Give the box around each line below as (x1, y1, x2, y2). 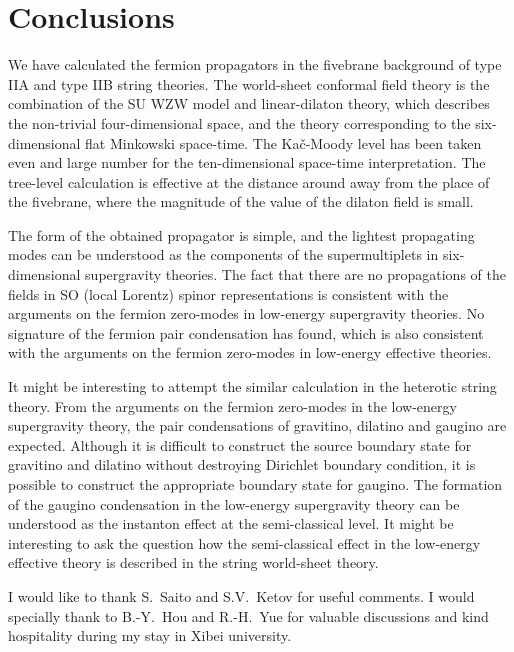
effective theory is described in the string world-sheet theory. (8, 552, 379, 573)
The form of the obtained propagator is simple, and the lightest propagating (8, 224, 475, 245)
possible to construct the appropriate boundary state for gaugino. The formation (8, 474, 503, 494)
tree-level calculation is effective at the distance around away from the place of (8, 171, 490, 192)
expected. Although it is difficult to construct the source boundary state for (8, 434, 472, 455)
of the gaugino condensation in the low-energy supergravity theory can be (8, 493, 460, 514)
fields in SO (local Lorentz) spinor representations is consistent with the (8, 283, 449, 304)
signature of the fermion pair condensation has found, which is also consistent (8, 322, 484, 343)
